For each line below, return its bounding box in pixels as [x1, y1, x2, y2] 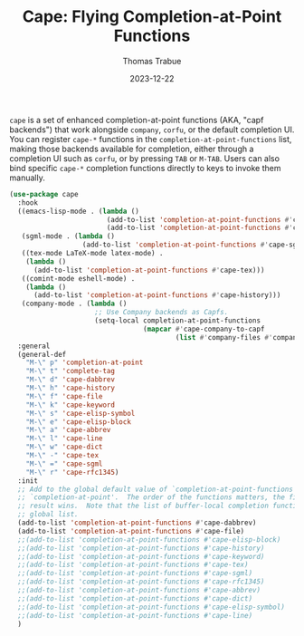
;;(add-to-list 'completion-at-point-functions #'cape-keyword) [17, 552, 265, 561]
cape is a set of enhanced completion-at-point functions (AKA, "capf [9, 114, 264, 125]
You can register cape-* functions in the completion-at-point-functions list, [9, 133, 292, 144]
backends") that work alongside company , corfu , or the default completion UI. [9, 124, 295, 135]
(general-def [17, 350, 67, 359]
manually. [9, 172, 45, 183]
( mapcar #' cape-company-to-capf [143, 324, 265, 333]
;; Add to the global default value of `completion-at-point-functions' [17, 485, 298, 494]
